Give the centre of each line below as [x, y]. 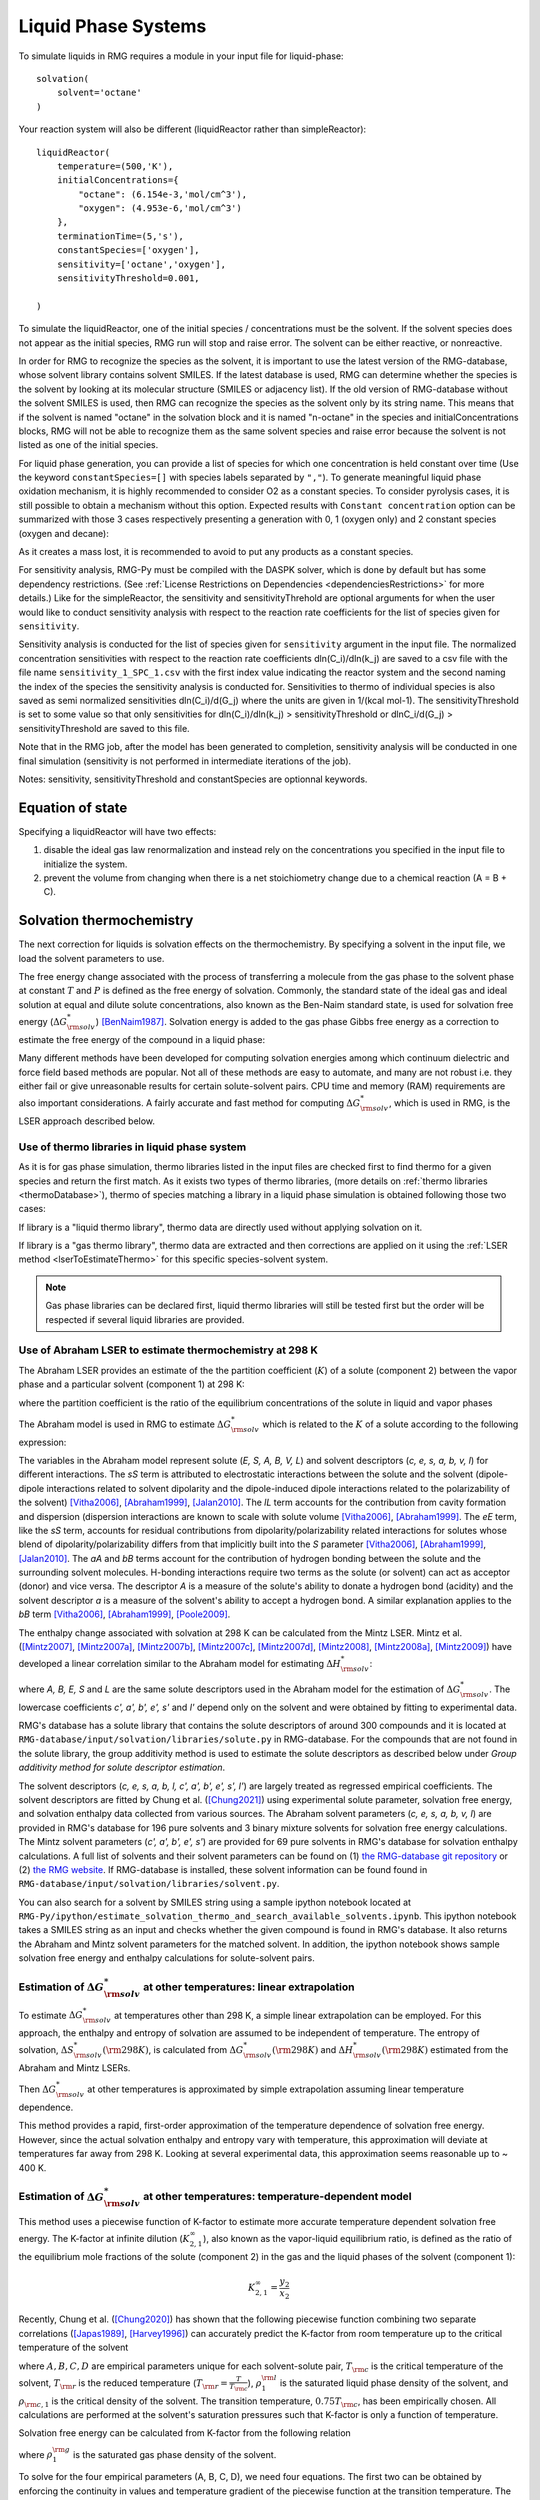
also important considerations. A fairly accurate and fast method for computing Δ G [189, 1103]
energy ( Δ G [43, 1022]
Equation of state [73, 807]
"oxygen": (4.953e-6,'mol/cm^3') [160, 208]
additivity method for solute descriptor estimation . [122, 1767]
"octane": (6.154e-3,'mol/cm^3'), [163, 194]
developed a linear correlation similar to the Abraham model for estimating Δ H [180, 1664]
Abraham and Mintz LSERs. [74, 2068]
